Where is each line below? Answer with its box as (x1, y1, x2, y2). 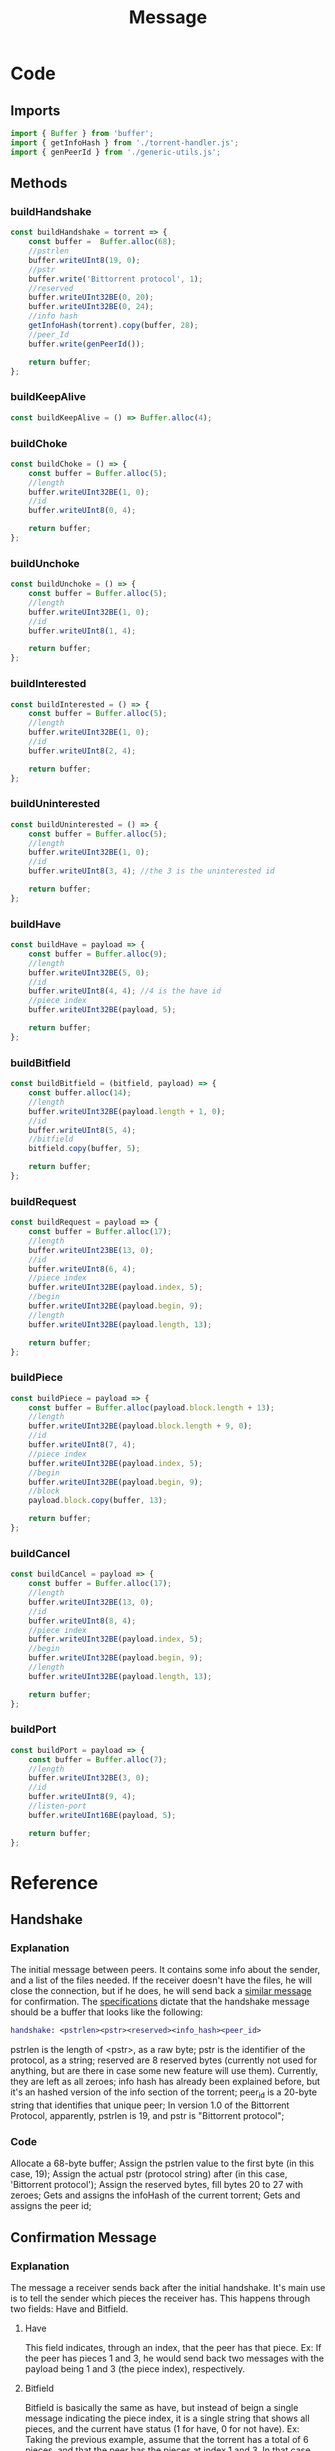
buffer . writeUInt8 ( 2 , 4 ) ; (28, 746, 137, 756)
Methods (10, 175, 68, 192)
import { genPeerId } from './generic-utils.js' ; (10, 147, 222, 157)
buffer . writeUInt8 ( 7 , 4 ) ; (28, 1440, 137, 1450)
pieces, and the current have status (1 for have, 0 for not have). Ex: (24, 2423, 300, 2435)
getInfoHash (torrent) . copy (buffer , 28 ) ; (28, 321, 199, 331)
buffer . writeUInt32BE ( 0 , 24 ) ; (28, 302, 155, 312)
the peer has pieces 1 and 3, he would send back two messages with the (24, 2352, 325, 2365)
